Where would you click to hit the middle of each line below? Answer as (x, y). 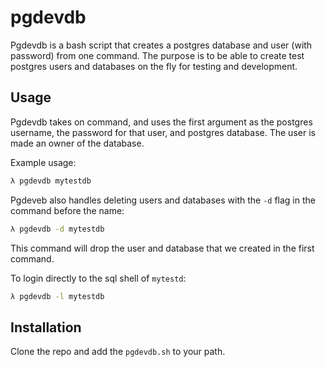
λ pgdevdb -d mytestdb (57, 229)
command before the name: (67, 210)
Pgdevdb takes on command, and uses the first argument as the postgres (161, 122)
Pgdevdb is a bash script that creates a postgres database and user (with (161, 45)
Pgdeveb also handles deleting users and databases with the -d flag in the (163, 200)
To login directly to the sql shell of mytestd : (98, 278)
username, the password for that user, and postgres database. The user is (163, 132)
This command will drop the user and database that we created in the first (162, 248)
